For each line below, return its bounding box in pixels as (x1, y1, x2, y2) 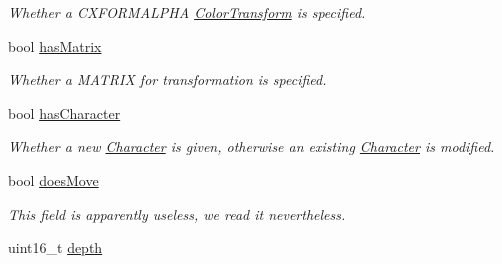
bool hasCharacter (8, 102, 121, 123)
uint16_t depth (8, 237, 103, 258)
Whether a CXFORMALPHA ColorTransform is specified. (8, 2, 366, 22)
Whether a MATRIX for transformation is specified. (8, 69, 327, 90)
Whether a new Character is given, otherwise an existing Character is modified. (8, 136, 495, 157)
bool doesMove (8, 169, 99, 190)
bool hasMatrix (8, 35, 102, 56)
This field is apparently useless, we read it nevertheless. (8, 203, 346, 224)
